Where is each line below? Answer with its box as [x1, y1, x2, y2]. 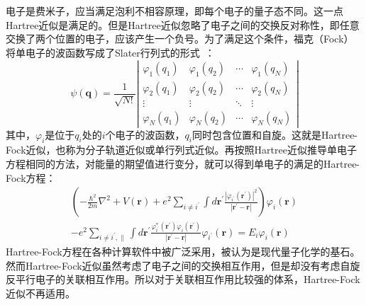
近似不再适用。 [6, 285, 75, 300]
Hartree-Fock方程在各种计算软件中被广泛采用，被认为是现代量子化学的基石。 [6, 243, 360, 258]
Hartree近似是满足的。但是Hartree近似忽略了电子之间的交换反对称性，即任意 [6, 17, 360, 32]
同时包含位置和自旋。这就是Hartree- [192, 127, 358, 142]
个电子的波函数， [105, 127, 185, 142]
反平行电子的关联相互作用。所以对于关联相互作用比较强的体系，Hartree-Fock [6, 272, 360, 287]
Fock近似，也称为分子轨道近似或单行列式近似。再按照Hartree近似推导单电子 [6, 142, 357, 157]
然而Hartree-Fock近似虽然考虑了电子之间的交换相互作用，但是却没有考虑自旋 [6, 258, 360, 272]
